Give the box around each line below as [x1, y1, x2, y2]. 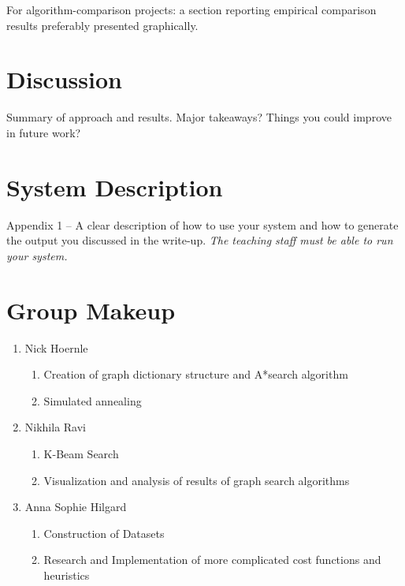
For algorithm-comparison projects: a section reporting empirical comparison [6, 2, 377, 17]
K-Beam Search [43, 445, 119, 461]
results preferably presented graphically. [6, 17, 199, 33]
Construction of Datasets [43, 524, 165, 541]
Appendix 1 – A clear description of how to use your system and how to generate [6, 216, 399, 233]
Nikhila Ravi [24, 419, 87, 435]
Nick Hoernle [24, 339, 88, 356]
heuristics [43, 566, 90, 583]
